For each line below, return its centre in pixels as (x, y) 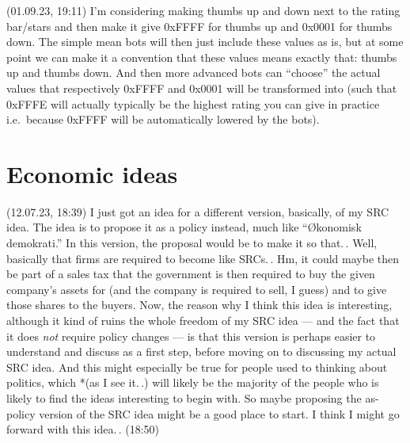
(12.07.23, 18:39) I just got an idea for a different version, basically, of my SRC (198, 211)
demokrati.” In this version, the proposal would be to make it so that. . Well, (192, 243)
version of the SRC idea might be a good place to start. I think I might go (219, 413)
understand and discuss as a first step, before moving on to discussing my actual (201, 351)
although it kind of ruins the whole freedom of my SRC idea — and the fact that (203, 321)
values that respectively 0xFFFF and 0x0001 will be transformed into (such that (202, 88)
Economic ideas (92, 173)
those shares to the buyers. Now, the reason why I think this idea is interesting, (199, 305)
